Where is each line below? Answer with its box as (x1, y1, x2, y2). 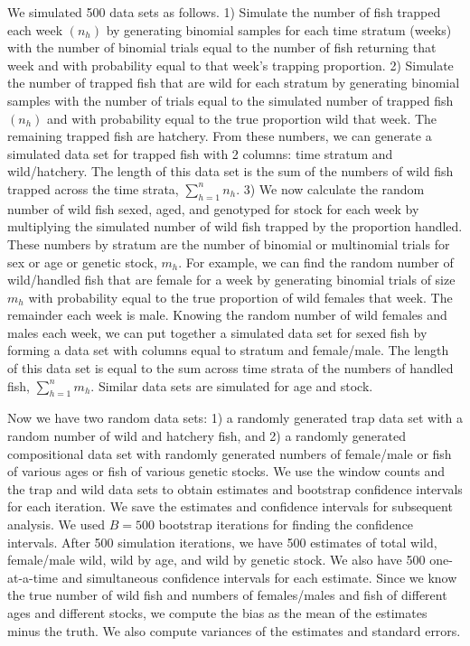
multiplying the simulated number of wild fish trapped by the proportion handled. (7, 217, 463, 236)
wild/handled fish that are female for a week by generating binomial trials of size (7, 270, 456, 289)
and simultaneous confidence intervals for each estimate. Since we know (61, 567, 457, 586)
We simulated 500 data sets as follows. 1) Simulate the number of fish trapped (7, 3, 441, 21)
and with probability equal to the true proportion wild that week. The (46, 108, 437, 127)
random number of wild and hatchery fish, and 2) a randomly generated (7, 426, 406, 445)
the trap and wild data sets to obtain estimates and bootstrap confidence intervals (7, 479, 463, 498)
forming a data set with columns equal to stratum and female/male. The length (7, 341, 449, 360)
